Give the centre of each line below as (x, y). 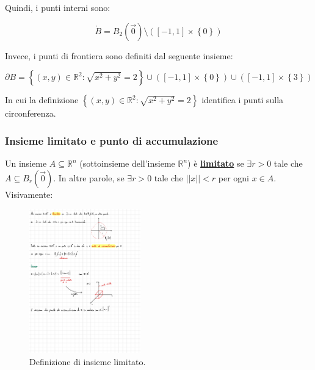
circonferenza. (31, 113)
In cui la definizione (42, 100)
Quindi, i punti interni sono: (58, 7)
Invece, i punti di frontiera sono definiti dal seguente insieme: (119, 55)
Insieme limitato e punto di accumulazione (112, 140)
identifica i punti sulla (243, 100)
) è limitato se (216, 163)
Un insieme (26, 163)
